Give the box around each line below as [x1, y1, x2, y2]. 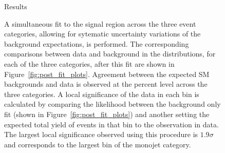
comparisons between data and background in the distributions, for [4, 48, 216, 59]
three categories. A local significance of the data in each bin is [4, 88, 199, 99]
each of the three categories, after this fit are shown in [4, 58, 175, 69]
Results [4, 1, 27, 11]
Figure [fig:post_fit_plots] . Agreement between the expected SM [4, 68, 210, 79]
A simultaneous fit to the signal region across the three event [4, 18, 196, 29]
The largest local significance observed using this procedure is [4, 129, 198, 140]
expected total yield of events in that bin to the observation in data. [4, 119, 219, 129]
